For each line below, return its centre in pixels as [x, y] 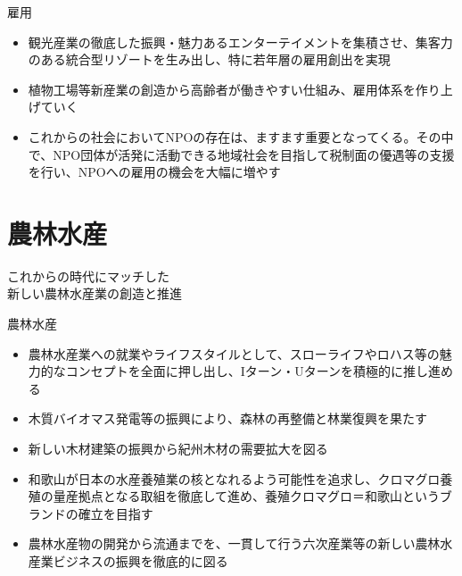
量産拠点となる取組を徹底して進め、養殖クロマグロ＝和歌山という [246, 496]
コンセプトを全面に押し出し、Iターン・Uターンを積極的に [234, 371]
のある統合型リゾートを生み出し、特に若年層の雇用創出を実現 [209, 59]
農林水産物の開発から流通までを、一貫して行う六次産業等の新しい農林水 [240, 543]
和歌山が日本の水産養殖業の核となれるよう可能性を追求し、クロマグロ [234, 478]
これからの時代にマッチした [88, 275]
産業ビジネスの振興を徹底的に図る [128, 561]
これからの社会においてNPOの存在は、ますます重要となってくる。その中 [241, 136]
